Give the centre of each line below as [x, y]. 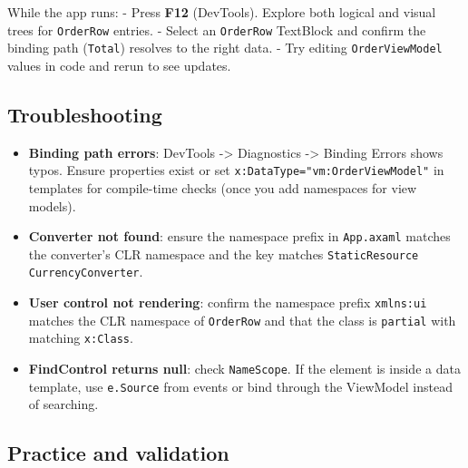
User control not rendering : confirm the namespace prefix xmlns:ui [228, 302]
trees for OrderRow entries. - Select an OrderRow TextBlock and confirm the [217, 29]
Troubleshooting [85, 114]
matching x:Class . [81, 338]
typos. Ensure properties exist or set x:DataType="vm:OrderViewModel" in [236, 170]
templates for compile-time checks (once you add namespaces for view [223, 187]
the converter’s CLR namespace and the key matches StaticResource [224, 253]
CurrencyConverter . [86, 272]
